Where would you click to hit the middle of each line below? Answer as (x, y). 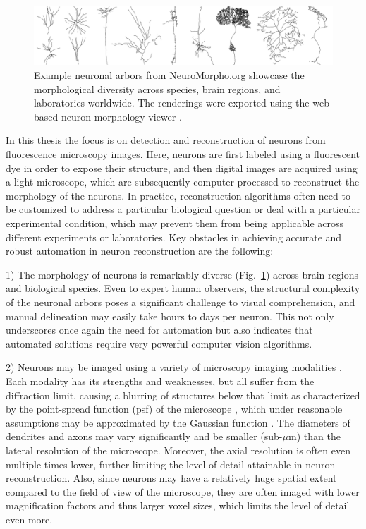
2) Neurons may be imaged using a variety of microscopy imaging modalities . (174, 367)
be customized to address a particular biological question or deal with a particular (183, 209)
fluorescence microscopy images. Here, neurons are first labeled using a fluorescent (183, 154)
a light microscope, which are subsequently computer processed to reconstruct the (183, 182)
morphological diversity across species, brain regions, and (157, 89)
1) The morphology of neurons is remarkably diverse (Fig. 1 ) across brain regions (182, 274)
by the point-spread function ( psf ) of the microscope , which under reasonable (174, 409)
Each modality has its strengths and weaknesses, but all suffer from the (160, 381)
